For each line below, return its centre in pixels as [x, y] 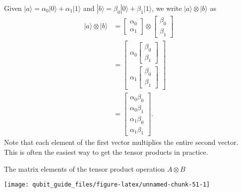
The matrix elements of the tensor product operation [85, 168]
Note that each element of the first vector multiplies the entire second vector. [121, 142]
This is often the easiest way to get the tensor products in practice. [106, 152]
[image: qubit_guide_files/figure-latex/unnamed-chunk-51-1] [107, 185]
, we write [167, 8]
